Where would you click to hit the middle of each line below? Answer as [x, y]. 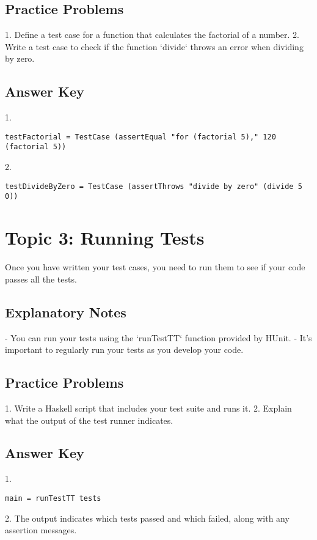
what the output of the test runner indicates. [89, 420]
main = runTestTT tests [53, 498]
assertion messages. [41, 530]
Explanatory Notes [66, 312]
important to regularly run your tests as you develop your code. [124, 350]
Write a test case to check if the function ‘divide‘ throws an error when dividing [154, 46]
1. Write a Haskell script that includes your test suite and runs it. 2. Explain [148, 408]
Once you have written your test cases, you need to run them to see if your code [155, 267]
